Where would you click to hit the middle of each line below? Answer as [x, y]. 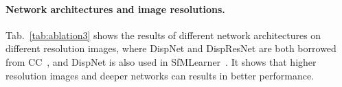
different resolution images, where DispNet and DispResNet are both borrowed [171, 48]
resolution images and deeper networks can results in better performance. [160, 75]
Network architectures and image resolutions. [115, 9]
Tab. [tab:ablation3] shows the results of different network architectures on [163, 35]
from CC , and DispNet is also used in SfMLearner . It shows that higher [161, 61]
